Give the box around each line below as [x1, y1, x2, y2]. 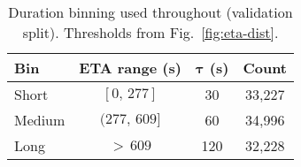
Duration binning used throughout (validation [8, 2, 293, 22]
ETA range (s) [79, 57, 181, 78]
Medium [14, 110, 66, 130]
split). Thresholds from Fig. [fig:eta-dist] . [22, 22, 279, 42]
